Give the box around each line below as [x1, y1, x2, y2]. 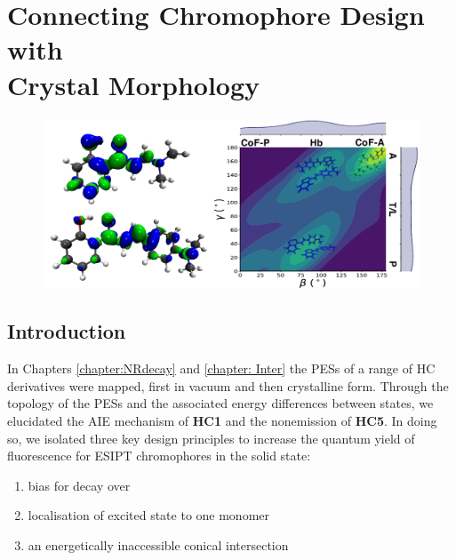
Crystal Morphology [7, 66, 260, 102]
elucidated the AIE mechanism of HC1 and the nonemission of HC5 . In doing [7, 411, 437, 429]
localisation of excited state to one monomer [28, 506, 270, 524]
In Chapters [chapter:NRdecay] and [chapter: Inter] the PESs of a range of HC [7, 359, 436, 378]
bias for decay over [28, 476, 131, 494]
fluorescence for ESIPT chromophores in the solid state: [7, 446, 311, 465]
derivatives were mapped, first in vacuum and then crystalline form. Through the [7, 376, 449, 395]
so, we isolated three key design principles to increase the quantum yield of [7, 428, 415, 447]
